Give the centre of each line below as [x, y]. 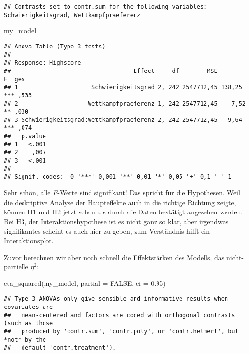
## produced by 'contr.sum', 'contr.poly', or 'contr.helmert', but [121, 332]
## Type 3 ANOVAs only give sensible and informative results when [116, 299]
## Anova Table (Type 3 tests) [55, 46]
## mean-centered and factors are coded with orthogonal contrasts [120, 315]
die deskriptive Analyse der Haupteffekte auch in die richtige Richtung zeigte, [120, 202]
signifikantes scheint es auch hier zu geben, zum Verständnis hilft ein [107, 231]
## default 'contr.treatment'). [60, 348]
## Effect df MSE [111, 71]
